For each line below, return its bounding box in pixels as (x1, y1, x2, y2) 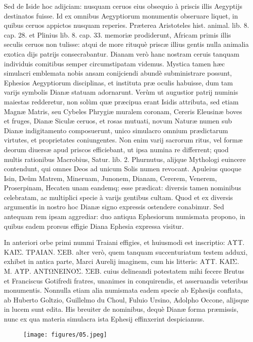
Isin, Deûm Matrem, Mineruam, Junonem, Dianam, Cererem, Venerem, (4, 173, 217, 183)
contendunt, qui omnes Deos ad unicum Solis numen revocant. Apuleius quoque (4, 163, 241, 174)
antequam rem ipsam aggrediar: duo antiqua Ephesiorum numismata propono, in (4, 211, 246, 221)
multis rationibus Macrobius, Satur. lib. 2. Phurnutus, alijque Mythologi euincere (4, 154, 246, 164)
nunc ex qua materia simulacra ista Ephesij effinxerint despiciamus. (4, 314, 205, 323)
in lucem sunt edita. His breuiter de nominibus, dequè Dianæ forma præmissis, (4, 304, 238, 314)
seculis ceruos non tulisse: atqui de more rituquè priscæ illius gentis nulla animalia (4, 39, 249, 49)
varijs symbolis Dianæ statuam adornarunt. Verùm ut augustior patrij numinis (4, 87, 238, 97)
